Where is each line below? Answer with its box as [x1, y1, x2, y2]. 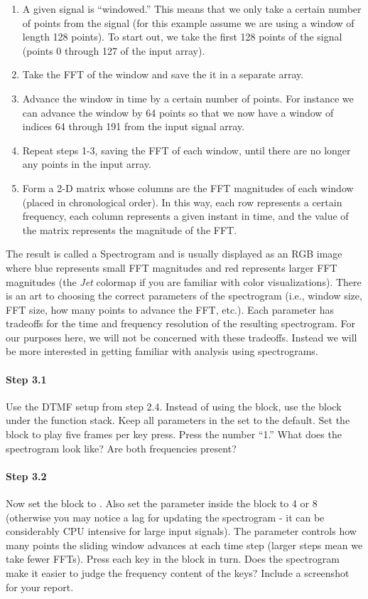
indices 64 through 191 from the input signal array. [22, 119, 245, 134]
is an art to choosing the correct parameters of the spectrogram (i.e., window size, [6, 288, 362, 303]
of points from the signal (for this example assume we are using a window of [22, 15, 355, 30]
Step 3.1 [6, 371, 47, 386]
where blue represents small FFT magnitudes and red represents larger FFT [6, 260, 337, 275]
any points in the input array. [22, 157, 151, 171]
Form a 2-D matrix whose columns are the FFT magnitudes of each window [22, 180, 354, 195]
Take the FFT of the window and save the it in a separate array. [22, 67, 304, 82]
